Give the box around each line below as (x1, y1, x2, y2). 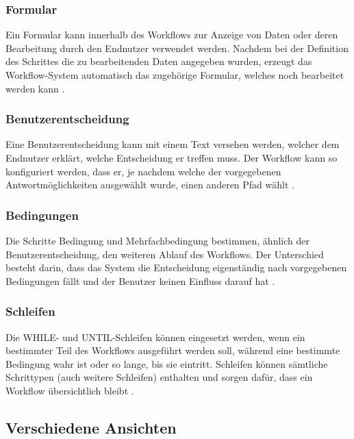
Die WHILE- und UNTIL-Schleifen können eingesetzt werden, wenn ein (5, 329, 305, 344)
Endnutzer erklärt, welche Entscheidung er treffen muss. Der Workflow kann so (5, 151, 338, 164)
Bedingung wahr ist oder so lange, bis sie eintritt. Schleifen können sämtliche (5, 356, 328, 371)
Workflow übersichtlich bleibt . (5, 383, 134, 397)
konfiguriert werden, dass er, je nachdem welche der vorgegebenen (5, 164, 281, 178)
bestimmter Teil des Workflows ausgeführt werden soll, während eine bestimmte (5, 343, 340, 358)
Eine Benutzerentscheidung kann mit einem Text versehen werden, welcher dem (5, 137, 340, 151)
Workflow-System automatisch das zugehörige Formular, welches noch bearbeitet (5, 68, 344, 81)
